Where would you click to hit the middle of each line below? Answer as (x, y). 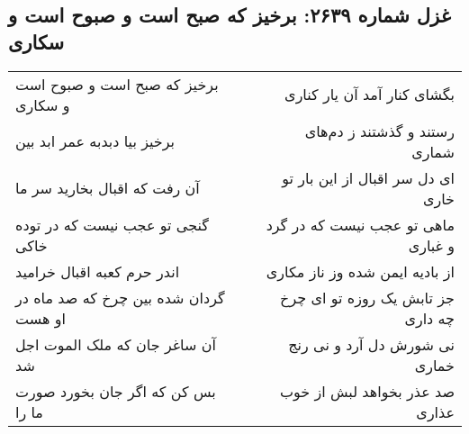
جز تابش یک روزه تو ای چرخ (367, 297)
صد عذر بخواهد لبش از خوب (367, 391)
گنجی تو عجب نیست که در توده (112, 224)
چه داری (429, 318)
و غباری (431, 245)
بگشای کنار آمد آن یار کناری (370, 95)
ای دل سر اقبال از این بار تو (368, 177)
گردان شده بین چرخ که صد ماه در (120, 297)
